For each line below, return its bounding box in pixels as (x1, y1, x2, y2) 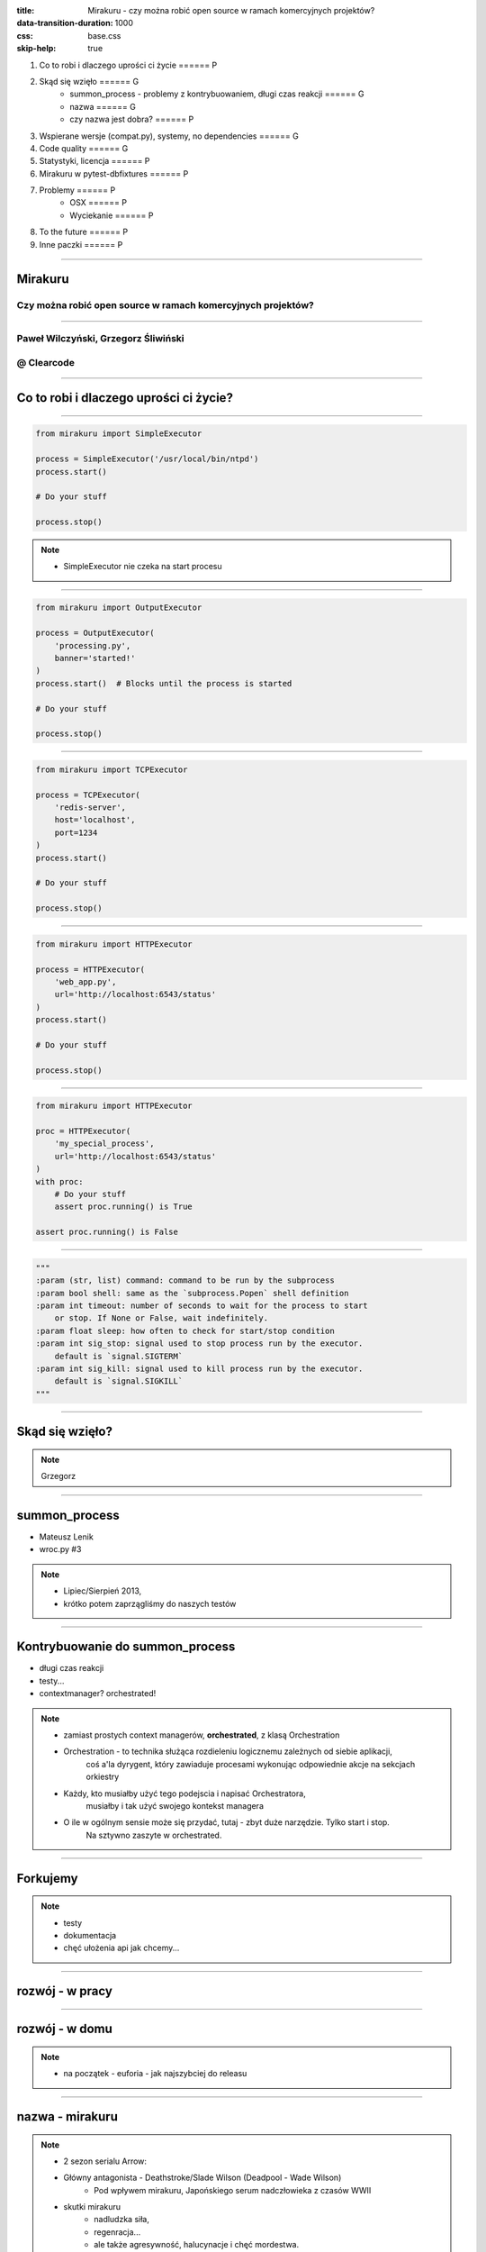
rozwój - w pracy (16, 1984, 112, 1999)
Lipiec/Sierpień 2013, (63, 1585, 142, 1596)
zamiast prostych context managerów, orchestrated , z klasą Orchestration (63, 1730, 340, 1740)
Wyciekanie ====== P (69, 210, 154, 221)
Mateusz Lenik (39, 1531, 94, 1542)
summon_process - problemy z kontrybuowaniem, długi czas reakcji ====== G (69, 88, 364, 99)
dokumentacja (63, 1930, 117, 1940)
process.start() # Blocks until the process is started (35, 678, 292, 688)
